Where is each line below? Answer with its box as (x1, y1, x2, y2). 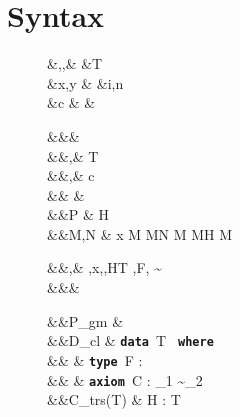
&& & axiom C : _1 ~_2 (47, 369, 203, 390)
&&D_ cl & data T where (47, 330, 214, 351)
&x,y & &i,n (47, 72, 124, 93)
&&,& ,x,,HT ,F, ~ (47, 257, 162, 278)
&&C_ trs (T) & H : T (47, 389, 181, 410)
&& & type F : (47, 349, 143, 370)
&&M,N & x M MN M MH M (47, 223, 233, 244)
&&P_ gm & (47, 310, 124, 331)
